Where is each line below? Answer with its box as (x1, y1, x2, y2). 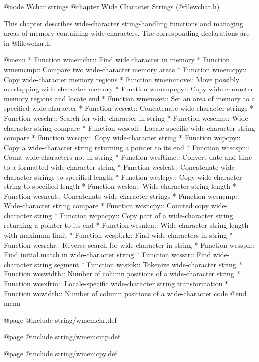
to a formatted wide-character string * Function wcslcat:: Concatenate (4, 161, 219, 172)
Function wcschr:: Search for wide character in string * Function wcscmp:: (4, 112, 230, 123)
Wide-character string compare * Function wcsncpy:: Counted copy (4, 200, 209, 211)
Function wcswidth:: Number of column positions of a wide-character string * (4, 269, 240, 279)
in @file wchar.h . (4, 37, 52, 48)
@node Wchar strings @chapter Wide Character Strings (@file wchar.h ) (4, 1, 220, 11)
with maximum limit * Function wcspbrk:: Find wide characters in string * (4, 230, 233, 240)
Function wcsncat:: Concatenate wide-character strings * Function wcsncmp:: (4, 190, 239, 201)
